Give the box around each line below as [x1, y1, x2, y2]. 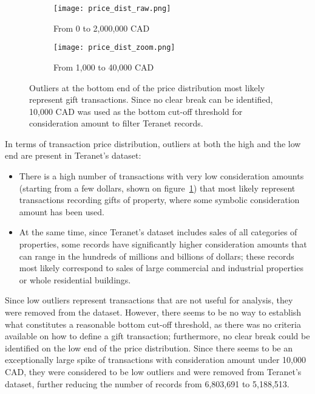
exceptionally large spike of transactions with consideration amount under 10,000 [5, 353, 306, 366]
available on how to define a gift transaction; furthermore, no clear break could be [5, 330, 310, 342]
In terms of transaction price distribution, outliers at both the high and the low [5, 137, 301, 150]
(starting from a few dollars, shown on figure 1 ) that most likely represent [19, 181, 296, 194]
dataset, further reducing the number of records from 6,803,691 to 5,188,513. [5, 377, 290, 390]
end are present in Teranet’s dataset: [5, 149, 141, 162]
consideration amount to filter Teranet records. [29, 117, 203, 130]
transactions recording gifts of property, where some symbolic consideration [19, 193, 300, 206]
